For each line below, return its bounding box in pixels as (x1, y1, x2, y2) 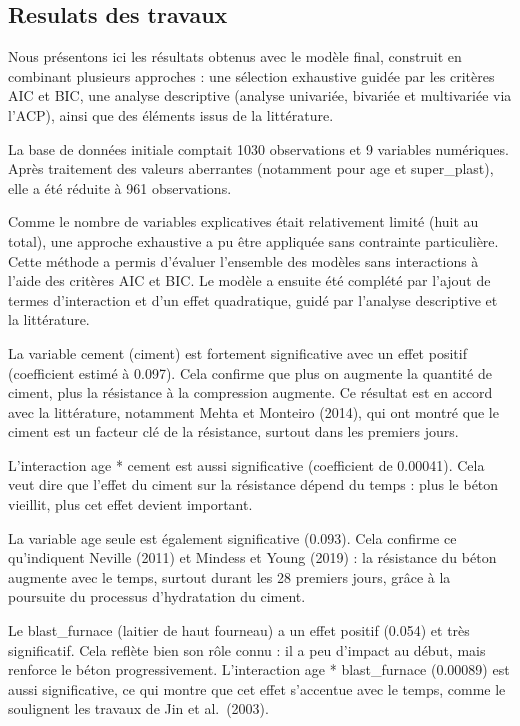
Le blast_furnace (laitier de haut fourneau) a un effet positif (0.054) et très (8, 620, 470, 641)
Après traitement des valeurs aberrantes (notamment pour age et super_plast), (8, 158, 494, 179)
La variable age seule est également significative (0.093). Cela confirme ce (8, 527, 457, 548)
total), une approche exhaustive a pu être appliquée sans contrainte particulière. (8, 230, 499, 251)
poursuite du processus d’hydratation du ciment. (8, 586, 306, 607)
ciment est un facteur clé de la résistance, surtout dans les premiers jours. (8, 421, 459, 442)
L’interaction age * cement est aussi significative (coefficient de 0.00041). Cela (8, 454, 485, 475)
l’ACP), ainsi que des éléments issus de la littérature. (8, 104, 334, 125)
